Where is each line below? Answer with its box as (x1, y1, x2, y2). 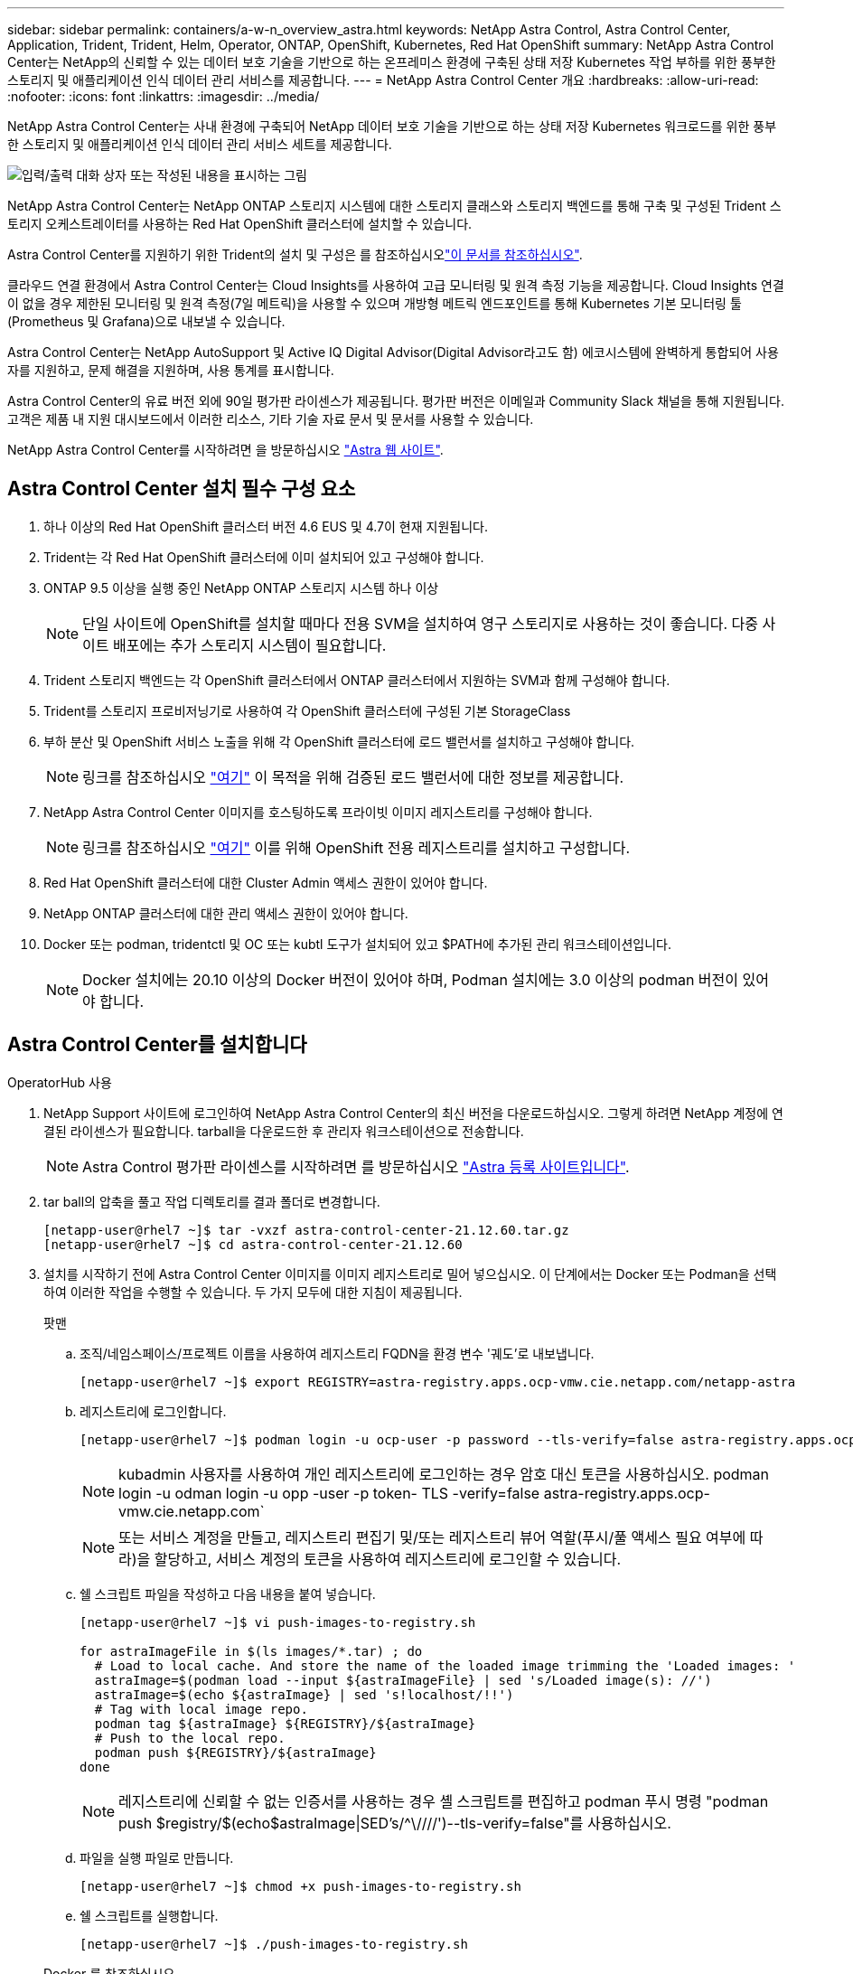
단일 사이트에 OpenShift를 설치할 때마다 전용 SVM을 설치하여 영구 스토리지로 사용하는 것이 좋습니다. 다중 (82, 614, 759, 633)
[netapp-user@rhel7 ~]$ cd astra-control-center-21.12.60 (43, 1236, 463, 1252)
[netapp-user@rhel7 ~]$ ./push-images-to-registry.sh (80, 1936, 468, 1951)
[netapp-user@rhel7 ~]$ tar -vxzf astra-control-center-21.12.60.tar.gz (43, 1222, 569, 1237)
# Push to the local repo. (94, 1730, 286, 1745)
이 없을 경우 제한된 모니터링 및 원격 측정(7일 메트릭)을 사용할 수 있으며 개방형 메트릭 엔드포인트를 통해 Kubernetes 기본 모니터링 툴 (7, 296, 742, 311)
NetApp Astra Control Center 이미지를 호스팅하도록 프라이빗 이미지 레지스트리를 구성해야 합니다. (43, 804, 593, 820)
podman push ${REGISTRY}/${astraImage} (94, 1744, 377, 1760)
